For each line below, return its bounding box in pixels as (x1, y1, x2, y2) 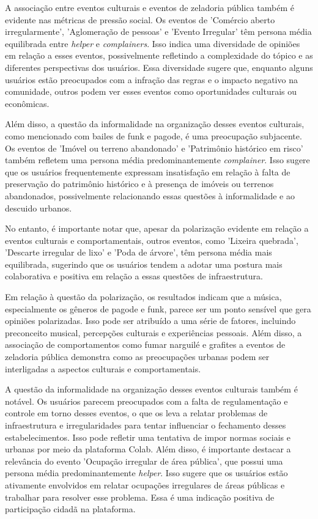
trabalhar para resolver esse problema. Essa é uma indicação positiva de (5, 490, 275, 503)
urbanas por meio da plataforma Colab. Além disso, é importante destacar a (5, 443, 291, 455)
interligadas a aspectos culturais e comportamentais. (5, 362, 201, 375)
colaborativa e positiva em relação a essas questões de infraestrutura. (5, 270, 263, 282)
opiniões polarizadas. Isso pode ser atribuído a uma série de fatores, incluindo (5, 314, 296, 327)
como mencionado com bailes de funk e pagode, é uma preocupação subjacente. (5, 129, 302, 142)
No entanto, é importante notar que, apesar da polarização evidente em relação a (5, 222, 309, 235)
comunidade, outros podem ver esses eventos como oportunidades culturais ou (5, 85, 297, 98)
